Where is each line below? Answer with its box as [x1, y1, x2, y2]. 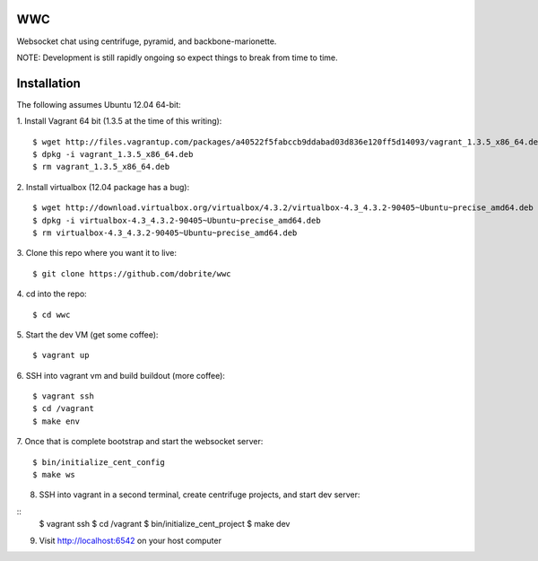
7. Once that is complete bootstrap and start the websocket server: [16, 436, 264, 447]
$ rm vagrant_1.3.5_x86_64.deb [32, 162, 170, 172]
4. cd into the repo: [16, 288, 87, 300]
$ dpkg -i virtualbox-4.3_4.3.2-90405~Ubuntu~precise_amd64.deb [32, 215, 322, 225]
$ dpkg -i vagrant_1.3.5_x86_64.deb [32, 149, 194, 159]
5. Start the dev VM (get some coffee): [16, 329, 159, 340]
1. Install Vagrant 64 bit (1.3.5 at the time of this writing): [16, 116, 222, 127]
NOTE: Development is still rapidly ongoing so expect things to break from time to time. [16, 52, 338, 63]
